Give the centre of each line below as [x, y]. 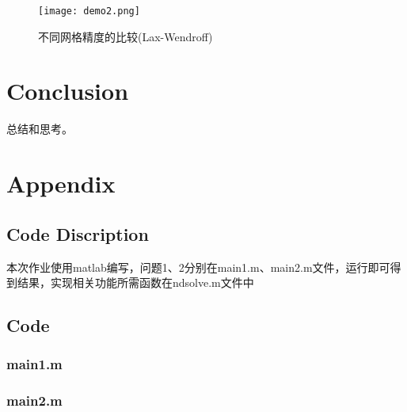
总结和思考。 [40, 129]
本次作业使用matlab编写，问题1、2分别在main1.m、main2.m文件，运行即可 [198, 267]
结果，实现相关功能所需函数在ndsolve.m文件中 [135, 282]
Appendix [61, 183]
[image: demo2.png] [89, 11]
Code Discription [78, 233]
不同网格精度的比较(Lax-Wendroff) [126, 36]
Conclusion [68, 91]
